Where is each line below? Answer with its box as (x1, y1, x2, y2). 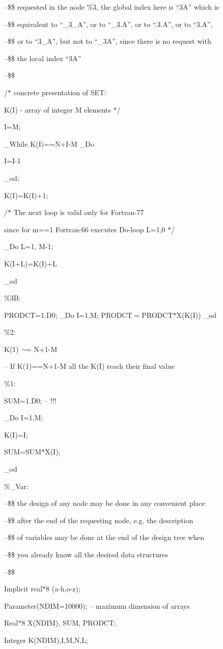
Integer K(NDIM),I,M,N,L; (4, 634, 88, 645)
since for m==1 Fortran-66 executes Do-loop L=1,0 (4, 224, 165, 234)
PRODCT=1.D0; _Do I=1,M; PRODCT (4, 309, 132, 320)
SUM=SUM (4, 446, 42, 457)
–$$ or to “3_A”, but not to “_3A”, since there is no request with (4, 36, 211, 46)
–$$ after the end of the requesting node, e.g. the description (4, 515, 193, 525)
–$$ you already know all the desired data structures (4, 549, 168, 559)
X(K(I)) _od (176, 309, 217, 320)
